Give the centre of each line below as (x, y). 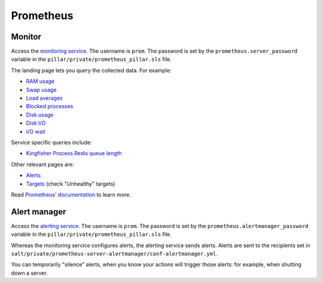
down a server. (29, 273)
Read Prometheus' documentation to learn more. (71, 195)
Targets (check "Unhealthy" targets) (71, 184)
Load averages (44, 98)
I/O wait (36, 131)
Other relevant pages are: (42, 164)
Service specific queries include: (51, 142)
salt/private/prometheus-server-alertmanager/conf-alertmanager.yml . (114, 253)
